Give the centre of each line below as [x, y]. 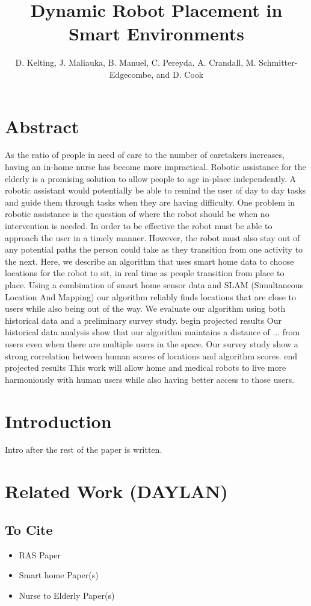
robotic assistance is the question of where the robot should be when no [137, 214]
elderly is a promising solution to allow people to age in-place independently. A [151, 178]
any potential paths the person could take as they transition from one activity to [154, 249]
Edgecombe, [131, 74]
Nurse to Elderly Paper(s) [67, 595]
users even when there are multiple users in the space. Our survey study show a [152, 343]
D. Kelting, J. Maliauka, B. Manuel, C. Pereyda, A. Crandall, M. [136, 62]
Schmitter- [278, 62]
